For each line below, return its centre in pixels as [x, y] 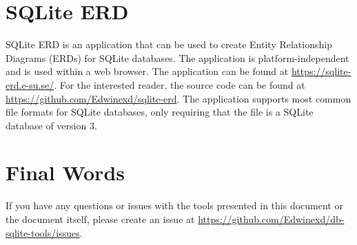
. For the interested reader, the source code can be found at [180, 84]
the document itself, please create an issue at [100, 219]
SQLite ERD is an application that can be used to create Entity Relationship [169, 44]
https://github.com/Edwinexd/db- [271, 219]
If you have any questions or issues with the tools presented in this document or [174, 205]
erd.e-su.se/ [30, 84]
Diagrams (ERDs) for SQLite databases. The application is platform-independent [177, 57]
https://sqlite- [321, 71]
